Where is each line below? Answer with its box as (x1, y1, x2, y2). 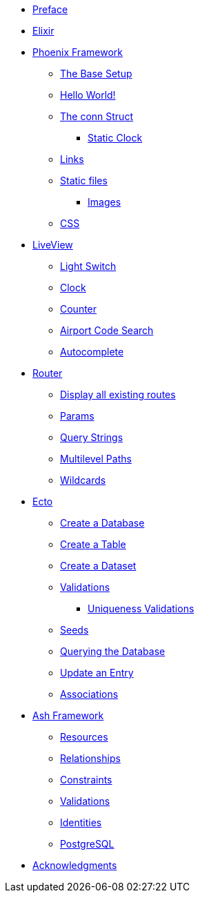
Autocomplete (60, 346, 124, 358)
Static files (60, 175, 108, 186)
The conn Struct (60, 110, 133, 122)
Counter (60, 303, 97, 315)
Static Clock (88, 132, 143, 144)
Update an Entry (60, 667, 134, 679)
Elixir (32, 25, 54, 37)
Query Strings (60, 431, 123, 443)
